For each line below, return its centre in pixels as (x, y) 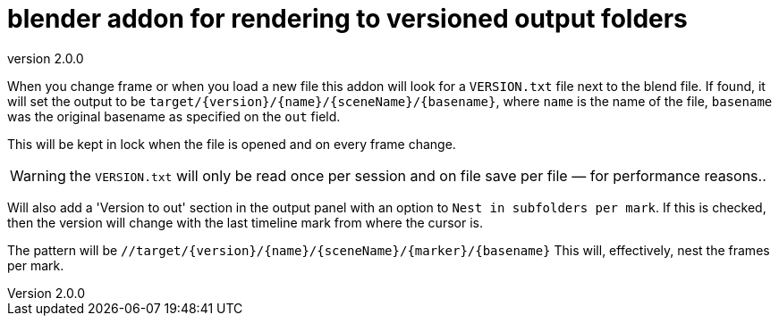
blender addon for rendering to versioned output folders (347, 19)
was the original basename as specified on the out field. (174, 116)
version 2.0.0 (46, 58)
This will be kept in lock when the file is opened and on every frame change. (232, 144)
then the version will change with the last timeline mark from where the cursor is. (245, 222)
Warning (38, 175)
